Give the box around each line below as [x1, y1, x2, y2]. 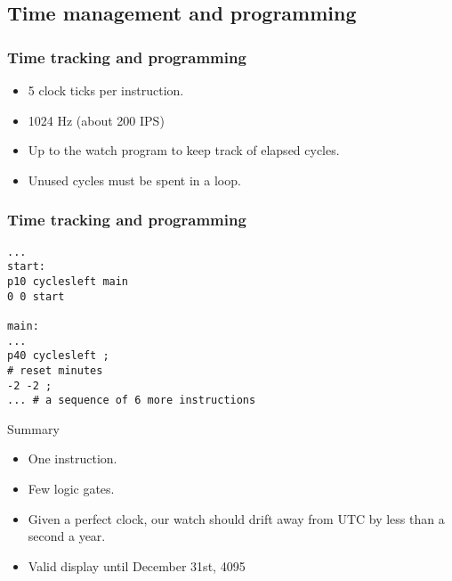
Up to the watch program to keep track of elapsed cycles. [28, 141, 340, 160]
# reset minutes [7, 364, 103, 377]
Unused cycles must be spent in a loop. [28, 170, 241, 189]
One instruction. [28, 449, 117, 468]
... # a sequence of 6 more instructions [7, 394, 256, 407]
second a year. [28, 527, 106, 545]
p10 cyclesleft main [7, 274, 129, 288]
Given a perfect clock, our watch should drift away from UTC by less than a [28, 509, 445, 528]
